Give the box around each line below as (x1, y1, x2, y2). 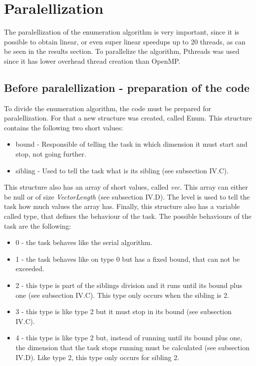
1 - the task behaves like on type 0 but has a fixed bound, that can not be (15, 253, 240, 264)
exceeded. (15, 263, 44, 274)
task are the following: (4, 220, 71, 231)
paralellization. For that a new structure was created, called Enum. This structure (4, 113, 252, 123)
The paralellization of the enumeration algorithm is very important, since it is (4, 27, 239, 37)
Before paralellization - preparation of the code (4, 80, 250, 95)
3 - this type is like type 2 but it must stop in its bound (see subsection (15, 306, 232, 317)
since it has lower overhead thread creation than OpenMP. (4, 55, 181, 66)
